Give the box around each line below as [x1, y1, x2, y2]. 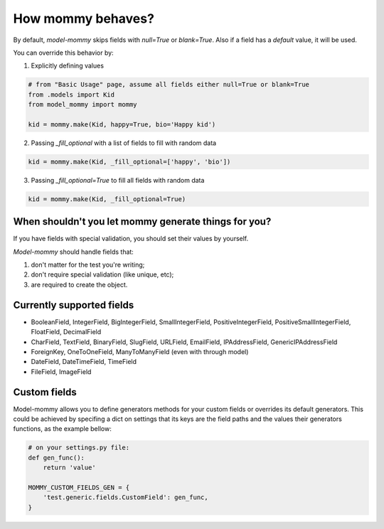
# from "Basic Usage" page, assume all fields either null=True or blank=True [28, 80, 309, 89]
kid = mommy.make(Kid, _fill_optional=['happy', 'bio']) [28, 157, 231, 166]
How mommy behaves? [13, 11, 154, 26]
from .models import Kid [28, 90, 115, 99]
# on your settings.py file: [28, 444, 130, 451]
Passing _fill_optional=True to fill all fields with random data [31, 176, 205, 184]
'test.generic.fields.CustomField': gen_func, [43, 493, 209, 501]
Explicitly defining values [31, 61, 105, 70]
